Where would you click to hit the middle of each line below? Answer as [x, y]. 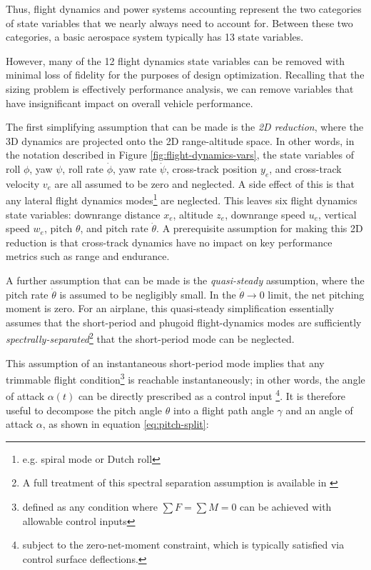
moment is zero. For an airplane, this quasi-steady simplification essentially [170, 308]
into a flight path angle [223, 410]
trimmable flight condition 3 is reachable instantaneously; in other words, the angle [185, 378]
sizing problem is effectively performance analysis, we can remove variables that [180, 88]
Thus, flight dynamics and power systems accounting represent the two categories [184, 9]
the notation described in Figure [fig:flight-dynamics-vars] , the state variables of [180, 155]
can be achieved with [286, 507]
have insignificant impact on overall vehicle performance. [129, 102]
